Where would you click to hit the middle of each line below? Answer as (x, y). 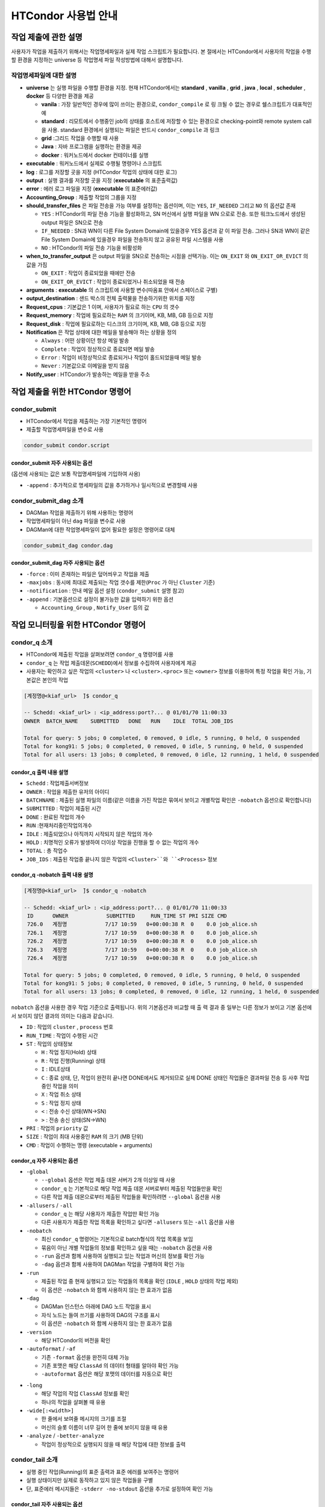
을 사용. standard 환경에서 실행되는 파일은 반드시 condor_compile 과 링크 (130, 130)
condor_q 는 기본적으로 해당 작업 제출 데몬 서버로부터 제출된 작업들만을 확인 (132, 1188)
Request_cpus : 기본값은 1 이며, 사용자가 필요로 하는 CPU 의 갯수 (103, 307)
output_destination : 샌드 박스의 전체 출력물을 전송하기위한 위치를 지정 (110, 298)
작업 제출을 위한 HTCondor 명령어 (71, 392)
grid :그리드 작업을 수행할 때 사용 (80, 138)
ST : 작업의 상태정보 (49, 1044)
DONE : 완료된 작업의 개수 (56, 817)
